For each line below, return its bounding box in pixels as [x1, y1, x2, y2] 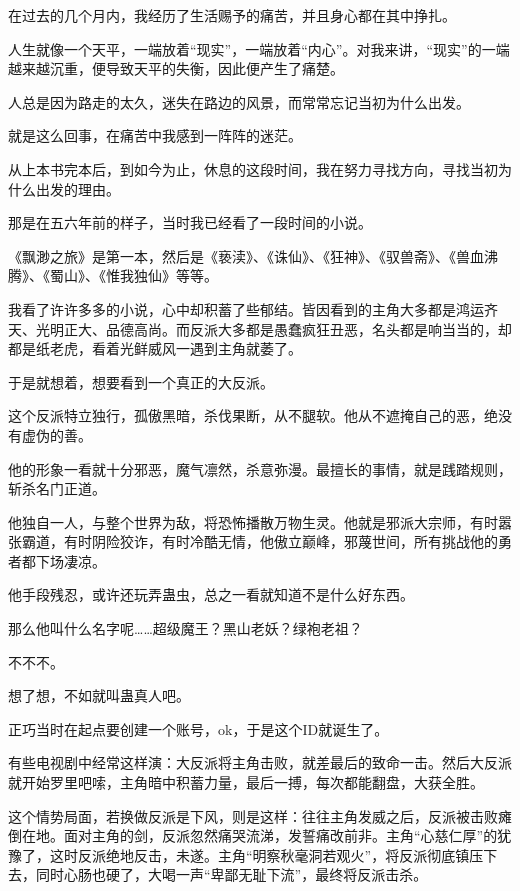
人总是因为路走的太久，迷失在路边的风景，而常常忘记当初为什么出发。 [8, 91, 470, 112]
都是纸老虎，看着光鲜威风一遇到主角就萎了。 [8, 338, 302, 359]
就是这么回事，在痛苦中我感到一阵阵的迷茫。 [8, 125, 302, 146]
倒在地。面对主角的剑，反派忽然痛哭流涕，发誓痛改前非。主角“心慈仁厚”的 [8, 825, 498, 846]
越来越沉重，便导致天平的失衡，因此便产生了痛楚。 [8, 58, 344, 79]
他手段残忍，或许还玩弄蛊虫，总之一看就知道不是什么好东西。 [8, 584, 414, 605]
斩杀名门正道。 [8, 478, 106, 499]
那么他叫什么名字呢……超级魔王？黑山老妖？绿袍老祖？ [8, 618, 363, 639]
